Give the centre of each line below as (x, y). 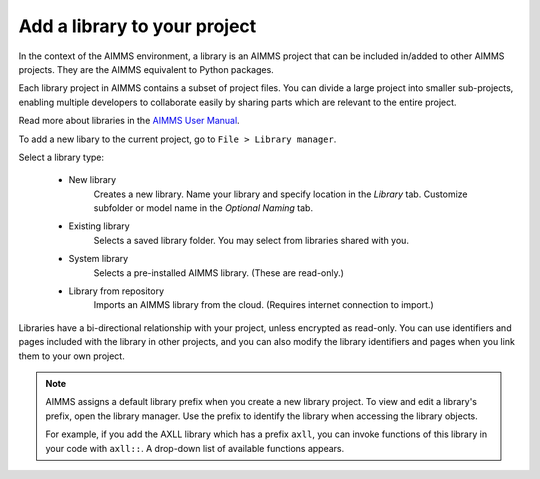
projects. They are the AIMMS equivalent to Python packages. (146, 69)
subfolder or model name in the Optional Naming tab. (203, 208)
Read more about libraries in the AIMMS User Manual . (129, 121)
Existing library (99, 226)
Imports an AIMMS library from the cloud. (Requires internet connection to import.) (263, 305)
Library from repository (116, 291)
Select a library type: (61, 157)
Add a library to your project (137, 26)
